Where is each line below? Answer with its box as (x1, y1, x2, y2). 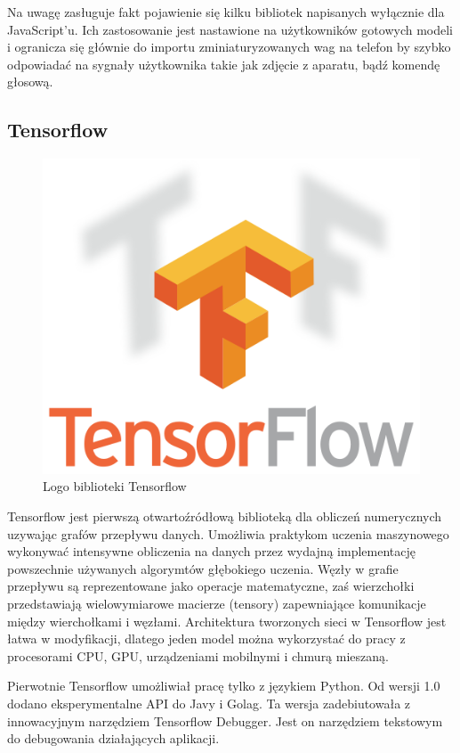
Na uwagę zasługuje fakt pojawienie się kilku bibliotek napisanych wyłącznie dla (7, 3, 445, 20)
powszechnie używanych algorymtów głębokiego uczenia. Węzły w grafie (7, 559, 399, 577)
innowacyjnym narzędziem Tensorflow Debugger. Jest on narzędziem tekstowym (7, 711, 443, 730)
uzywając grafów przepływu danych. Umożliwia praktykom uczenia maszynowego (7, 524, 449, 543)
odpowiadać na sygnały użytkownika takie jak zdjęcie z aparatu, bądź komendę (7, 54, 440, 73)
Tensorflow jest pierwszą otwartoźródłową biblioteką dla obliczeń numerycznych (7, 506, 442, 525)
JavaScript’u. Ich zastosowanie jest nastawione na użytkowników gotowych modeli (7, 20, 454, 38)
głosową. (7, 72, 53, 91)
